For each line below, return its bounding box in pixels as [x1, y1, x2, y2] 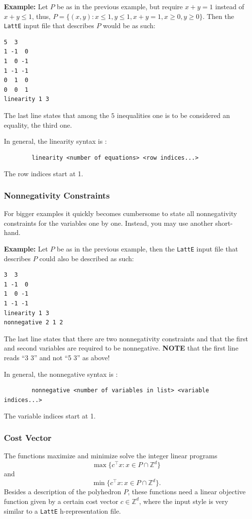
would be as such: [103, 20, 155, 31]
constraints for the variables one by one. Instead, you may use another [4, 218, 213, 228]
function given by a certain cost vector [4, 496, 118, 506]
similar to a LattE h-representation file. [4, 505, 121, 516]
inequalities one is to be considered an [117, 110, 230, 120]
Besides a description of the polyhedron [4, 486, 121, 497]
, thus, [32, 11, 51, 21]
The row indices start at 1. [4, 168, 84, 179]
